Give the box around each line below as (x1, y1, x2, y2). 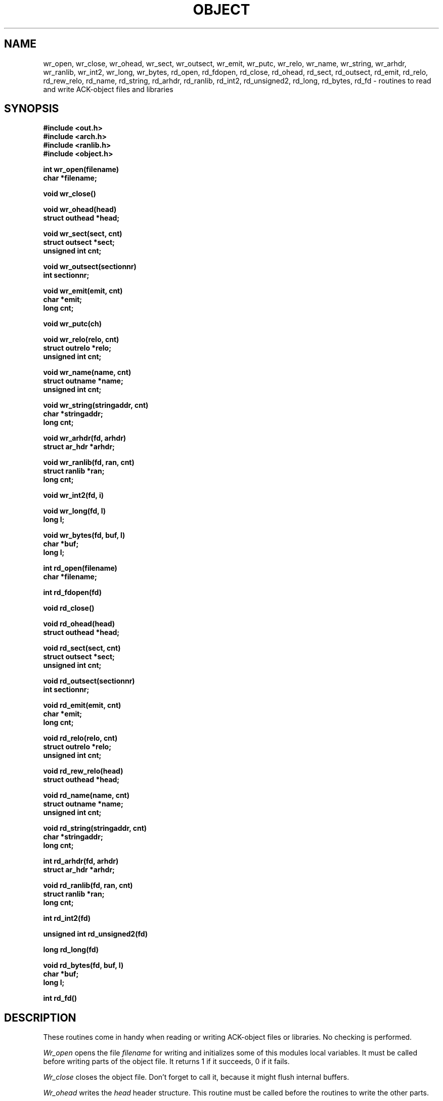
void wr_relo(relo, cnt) (43, 335, 119, 344)
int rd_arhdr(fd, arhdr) (43, 857, 119, 866)
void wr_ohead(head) (43, 205, 117, 214)
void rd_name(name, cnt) (43, 791, 129, 800)
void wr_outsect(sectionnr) (43, 262, 137, 271)
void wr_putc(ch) (43, 319, 102, 328)
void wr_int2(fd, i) (43, 491, 104, 500)
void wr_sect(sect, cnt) (43, 229, 122, 238)
